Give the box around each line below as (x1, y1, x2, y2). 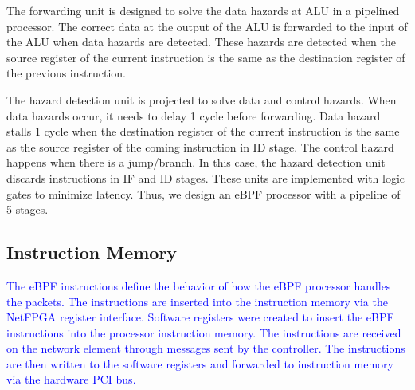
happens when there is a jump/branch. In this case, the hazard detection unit (6, 154, 386, 171)
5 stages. (6, 201, 49, 218)
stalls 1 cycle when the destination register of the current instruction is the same (6, 123, 400, 140)
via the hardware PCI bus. (6, 371, 136, 388)
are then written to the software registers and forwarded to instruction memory (6, 355, 393, 372)
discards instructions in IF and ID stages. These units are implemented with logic (6, 169, 405, 186)
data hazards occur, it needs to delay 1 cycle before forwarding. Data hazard (6, 107, 381, 124)
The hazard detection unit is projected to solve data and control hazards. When (6, 91, 397, 108)
